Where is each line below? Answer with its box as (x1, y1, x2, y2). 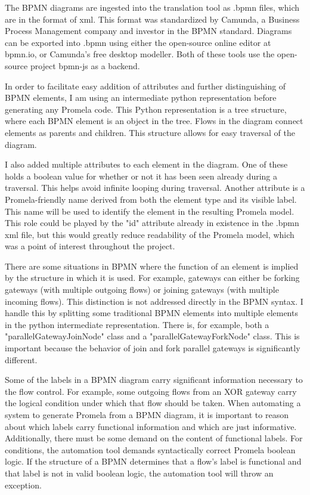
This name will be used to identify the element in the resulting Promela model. (5, 205, 294, 217)
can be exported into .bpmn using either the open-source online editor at (5, 36, 271, 48)
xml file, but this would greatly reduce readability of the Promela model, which (5, 228, 294, 240)
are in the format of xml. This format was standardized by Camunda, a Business (5, 13, 300, 25)
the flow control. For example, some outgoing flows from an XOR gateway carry (5, 385, 297, 397)
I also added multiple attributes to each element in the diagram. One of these (5, 158, 288, 171)
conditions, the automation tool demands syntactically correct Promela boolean (5, 443, 296, 456)
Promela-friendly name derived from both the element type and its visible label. (5, 193, 297, 205)
